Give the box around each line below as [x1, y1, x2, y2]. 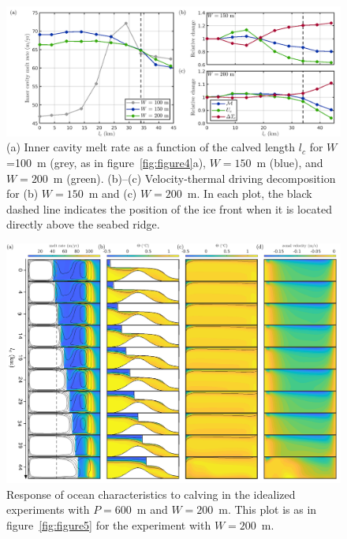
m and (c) [88, 185, 137, 202]
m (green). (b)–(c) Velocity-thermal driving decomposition [53, 169, 336, 186]
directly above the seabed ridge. [6, 216, 160, 232]
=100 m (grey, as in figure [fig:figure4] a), [6, 154, 207, 170]
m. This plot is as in [218, 501, 317, 518]
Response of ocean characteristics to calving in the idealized [6, 485, 296, 502]
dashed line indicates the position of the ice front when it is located [6, 200, 332, 217]
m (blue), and [256, 154, 323, 170]
